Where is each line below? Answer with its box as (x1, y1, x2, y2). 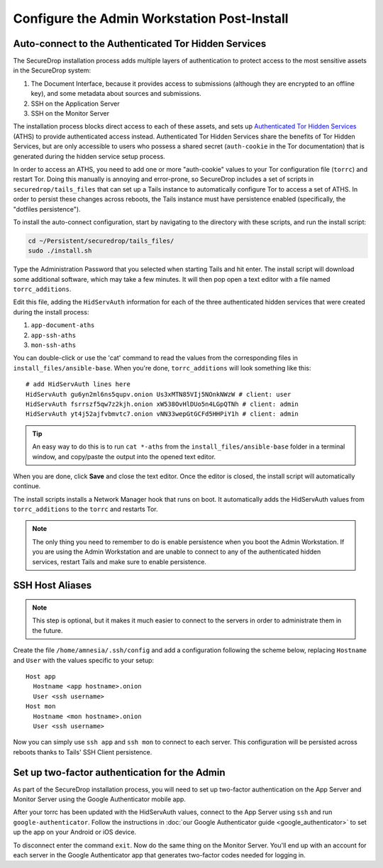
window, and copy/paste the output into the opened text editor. (32, 452, 216, 461)
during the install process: (13, 307, 89, 316)
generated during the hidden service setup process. (13, 152, 166, 160)
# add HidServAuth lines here (26, 380, 131, 388)
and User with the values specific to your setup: (13, 656, 155, 664)
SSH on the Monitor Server (30, 109, 110, 118)
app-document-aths (30, 322, 95, 329)
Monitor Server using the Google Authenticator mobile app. (13, 795, 186, 803)
